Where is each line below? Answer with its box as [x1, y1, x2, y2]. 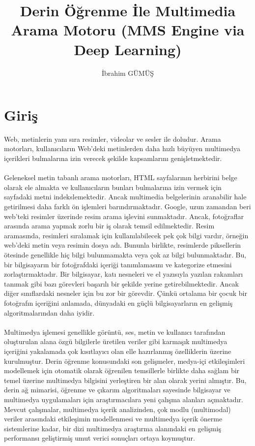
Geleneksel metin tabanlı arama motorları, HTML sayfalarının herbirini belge [4, 172, 237, 183]
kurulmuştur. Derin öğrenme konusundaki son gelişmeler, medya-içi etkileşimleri [4, 355, 245, 366]
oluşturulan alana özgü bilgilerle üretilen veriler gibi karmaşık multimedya [4, 336, 227, 347]
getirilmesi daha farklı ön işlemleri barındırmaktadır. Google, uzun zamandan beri [4, 201, 251, 212]
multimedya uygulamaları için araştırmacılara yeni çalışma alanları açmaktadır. [4, 394, 243, 404]
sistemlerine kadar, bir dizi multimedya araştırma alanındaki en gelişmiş [4, 423, 221, 433]
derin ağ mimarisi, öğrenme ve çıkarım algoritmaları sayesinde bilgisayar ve [4, 384, 230, 395]
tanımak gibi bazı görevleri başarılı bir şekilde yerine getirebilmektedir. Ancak [4, 278, 239, 288]
